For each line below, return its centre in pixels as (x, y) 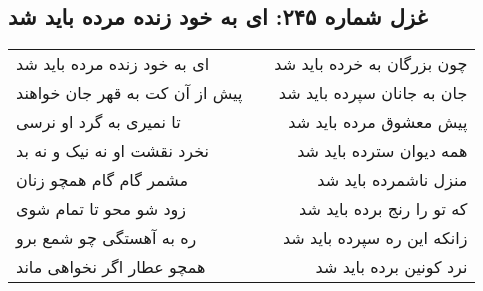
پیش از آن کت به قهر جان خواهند (129, 93)
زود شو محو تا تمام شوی (101, 209)
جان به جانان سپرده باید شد (373, 93)
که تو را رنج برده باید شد (383, 209)
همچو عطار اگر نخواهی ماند (111, 267)
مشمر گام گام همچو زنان (102, 180)
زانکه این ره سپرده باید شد (375, 238)
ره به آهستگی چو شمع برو (106, 238)
